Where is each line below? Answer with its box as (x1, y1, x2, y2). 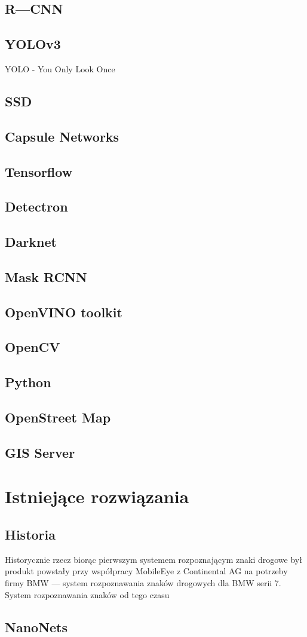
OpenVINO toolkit (5, 302, 122, 321)
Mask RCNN (5, 267, 87, 286)
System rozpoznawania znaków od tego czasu (5, 588, 170, 601)
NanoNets (5, 617, 68, 636)
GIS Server (5, 443, 75, 461)
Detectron (5, 197, 68, 216)
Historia (5, 525, 56, 543)
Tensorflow (5, 162, 73, 180)
